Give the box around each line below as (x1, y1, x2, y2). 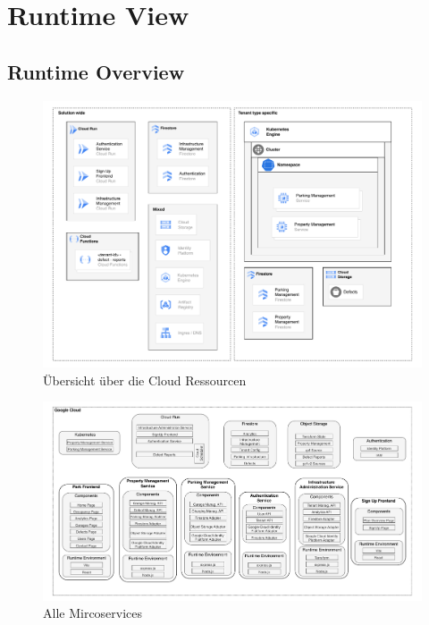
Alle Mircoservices (43, 604, 143, 622)
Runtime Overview (7, 57, 185, 85)
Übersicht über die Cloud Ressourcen (43, 370, 247, 389)
